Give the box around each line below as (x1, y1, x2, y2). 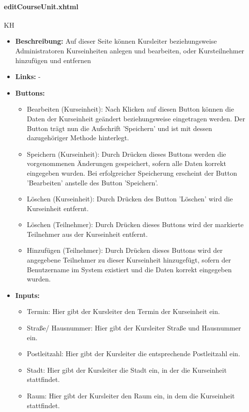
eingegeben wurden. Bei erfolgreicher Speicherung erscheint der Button (27, 167, 237, 178)
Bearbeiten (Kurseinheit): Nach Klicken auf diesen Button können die (27, 104, 234, 114)
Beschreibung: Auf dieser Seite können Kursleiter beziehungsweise (15, 36, 217, 46)
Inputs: (15, 290, 40, 300)
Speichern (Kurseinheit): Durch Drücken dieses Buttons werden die (27, 148, 226, 159)
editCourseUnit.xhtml (4, 1, 78, 11)
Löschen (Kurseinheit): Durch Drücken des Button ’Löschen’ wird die (27, 194, 233, 204)
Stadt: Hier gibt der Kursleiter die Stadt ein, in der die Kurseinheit (27, 364, 227, 375)
